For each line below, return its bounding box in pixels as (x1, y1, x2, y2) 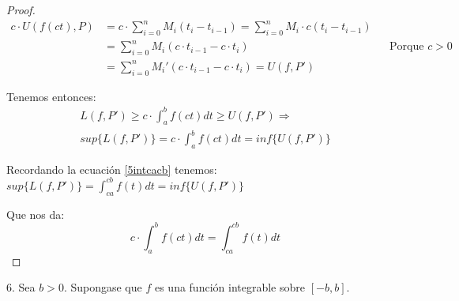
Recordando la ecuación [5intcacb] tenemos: (6, 160, 217, 177)
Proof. (6, 2, 36, 17)
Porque (389, 41, 424, 53)
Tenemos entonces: (6, 88, 96, 104)
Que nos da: (6, 205, 65, 222)
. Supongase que (63, 279, 142, 295)
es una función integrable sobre (154, 279, 305, 295)
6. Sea (6, 279, 36, 295)
